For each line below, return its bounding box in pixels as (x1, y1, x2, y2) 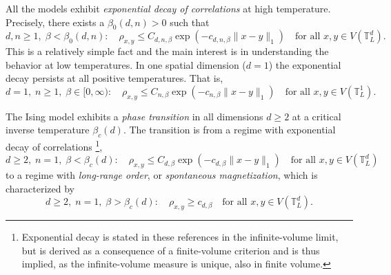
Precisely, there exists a (6, 14, 105, 29)
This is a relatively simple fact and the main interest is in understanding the (6, 44, 329, 58)
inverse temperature (6, 122, 90, 137)
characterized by (6, 181, 75, 195)
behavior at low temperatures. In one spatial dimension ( (6, 57, 246, 71)
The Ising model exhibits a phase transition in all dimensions (6, 109, 263, 123)
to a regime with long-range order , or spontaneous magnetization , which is (6, 168, 318, 182)
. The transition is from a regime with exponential (123, 122, 336, 137)
